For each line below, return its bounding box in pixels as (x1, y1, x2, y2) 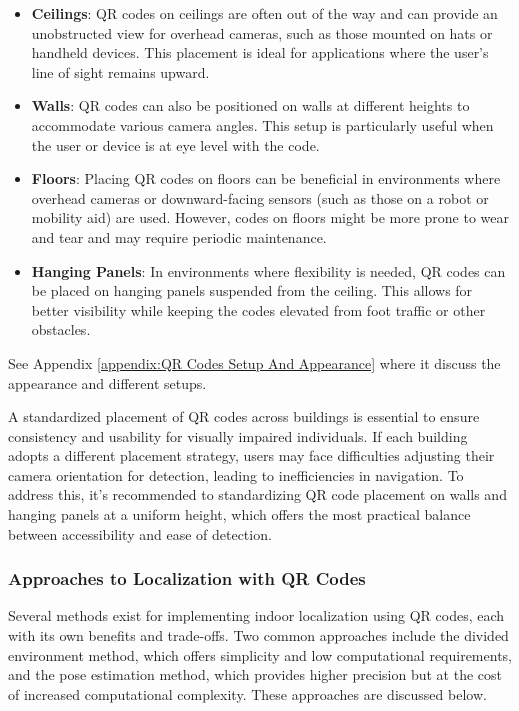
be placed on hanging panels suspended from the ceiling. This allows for (31, 280, 473, 301)
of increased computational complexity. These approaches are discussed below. (8, 683, 487, 704)
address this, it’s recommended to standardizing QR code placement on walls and (8, 484, 507, 505)
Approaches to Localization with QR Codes (8, 566, 366, 591)
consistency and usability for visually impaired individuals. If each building (8, 425, 468, 446)
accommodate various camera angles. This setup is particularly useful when (31, 114, 494, 135)
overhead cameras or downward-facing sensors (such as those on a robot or (31, 187, 489, 208)
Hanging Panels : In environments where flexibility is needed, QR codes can (31, 260, 506, 281)
